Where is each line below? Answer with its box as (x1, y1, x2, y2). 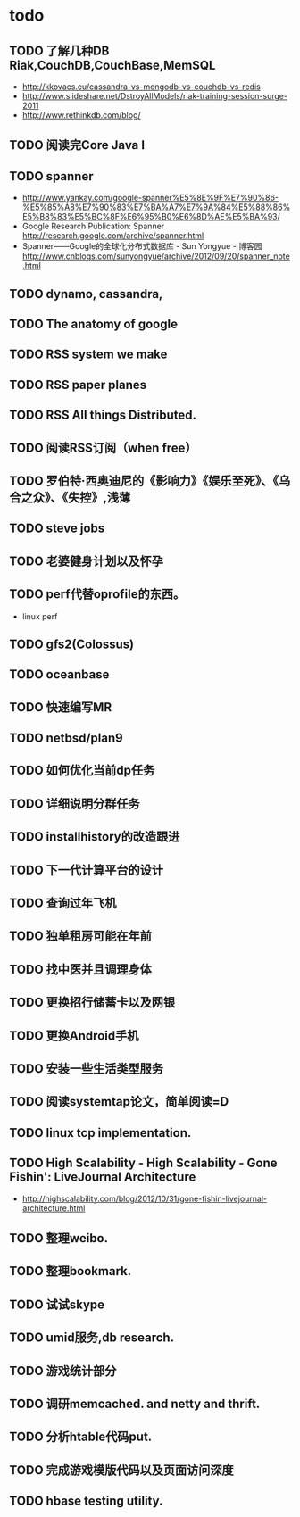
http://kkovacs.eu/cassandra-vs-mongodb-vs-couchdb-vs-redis (21, 81, 261, 92)
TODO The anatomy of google (9, 316, 179, 331)
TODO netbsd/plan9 (9, 731, 123, 746)
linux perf (21, 610, 58, 621)
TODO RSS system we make (9, 347, 168, 362)
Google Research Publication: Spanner (21, 220, 165, 232)
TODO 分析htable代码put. (9, 1430, 153, 1445)
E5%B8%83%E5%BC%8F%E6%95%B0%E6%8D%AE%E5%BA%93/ (21, 211, 281, 222)
